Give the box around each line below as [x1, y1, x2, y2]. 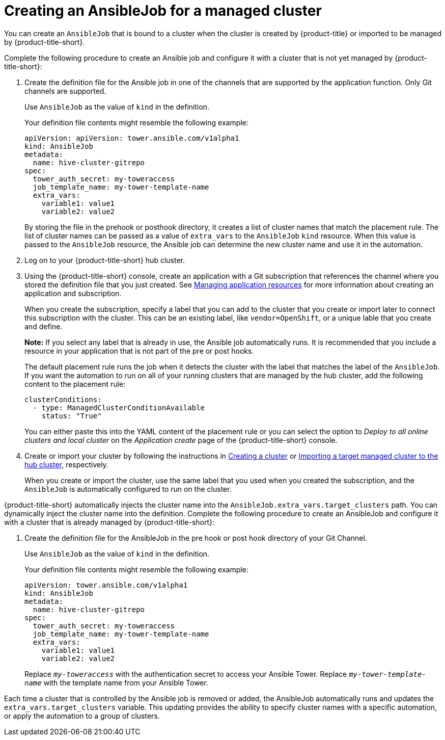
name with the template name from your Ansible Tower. [24, 678, 208, 687]
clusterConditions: [24, 395, 102, 404]
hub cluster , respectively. [24, 460, 108, 469]
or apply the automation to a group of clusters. [4, 711, 160, 720]
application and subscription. [24, 288, 122, 298]
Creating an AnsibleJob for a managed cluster [4, 2, 322, 19]
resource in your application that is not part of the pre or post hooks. [24, 346, 254, 355]
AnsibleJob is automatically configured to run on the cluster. [24, 484, 232, 493]
